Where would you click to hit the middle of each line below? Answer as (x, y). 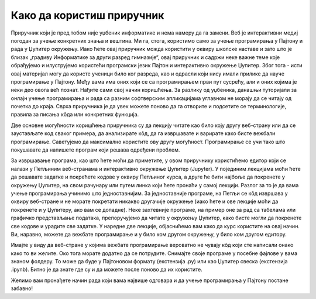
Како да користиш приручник (87, 15)
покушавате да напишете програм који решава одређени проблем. (95, 150)
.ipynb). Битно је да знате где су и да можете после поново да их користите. (107, 270)
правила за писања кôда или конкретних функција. (75, 115)
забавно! (22, 288)
